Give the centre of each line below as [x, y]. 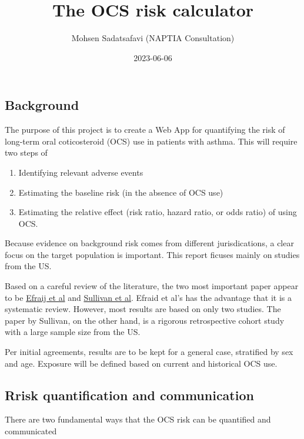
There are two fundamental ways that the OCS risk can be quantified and [138, 419]
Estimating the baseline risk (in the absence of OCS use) [121, 192]
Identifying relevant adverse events [81, 172]
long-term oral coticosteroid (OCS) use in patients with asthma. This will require [151, 141]
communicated [31, 431]
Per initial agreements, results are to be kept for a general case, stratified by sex [149, 352]
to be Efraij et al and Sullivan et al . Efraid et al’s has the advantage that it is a [148, 297]
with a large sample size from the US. [73, 332]
